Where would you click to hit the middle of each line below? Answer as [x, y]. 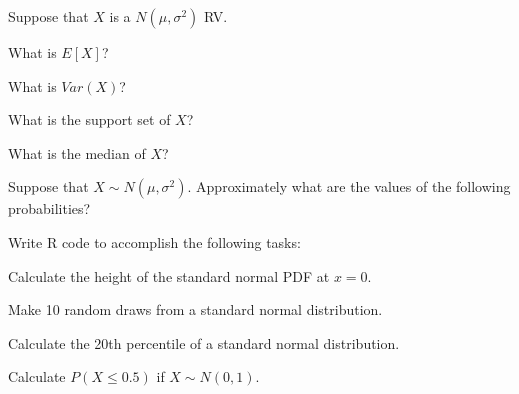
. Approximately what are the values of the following [349, 186]
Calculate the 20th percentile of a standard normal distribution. [204, 342]
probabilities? [49, 208]
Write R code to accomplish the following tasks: [154, 241]
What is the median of [77, 152]
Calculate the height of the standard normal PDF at [169, 275]
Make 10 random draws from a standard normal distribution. [195, 309]
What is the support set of [89, 119]
